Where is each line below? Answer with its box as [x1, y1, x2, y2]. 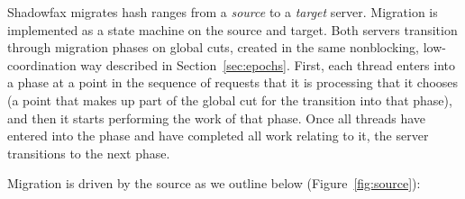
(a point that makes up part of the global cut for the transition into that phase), [7, 90, 452, 109]
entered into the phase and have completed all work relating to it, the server [7, 126, 429, 145]
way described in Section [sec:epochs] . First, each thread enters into [80, 55, 456, 74]
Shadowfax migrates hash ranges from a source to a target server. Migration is [7, 3, 438, 21]
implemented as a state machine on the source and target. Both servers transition [7, 20, 458, 39]
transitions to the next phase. [7, 143, 170, 162]
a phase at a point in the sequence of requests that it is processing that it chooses [7, 73, 459, 92]
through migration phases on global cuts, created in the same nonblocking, [7, 38, 420, 57]
